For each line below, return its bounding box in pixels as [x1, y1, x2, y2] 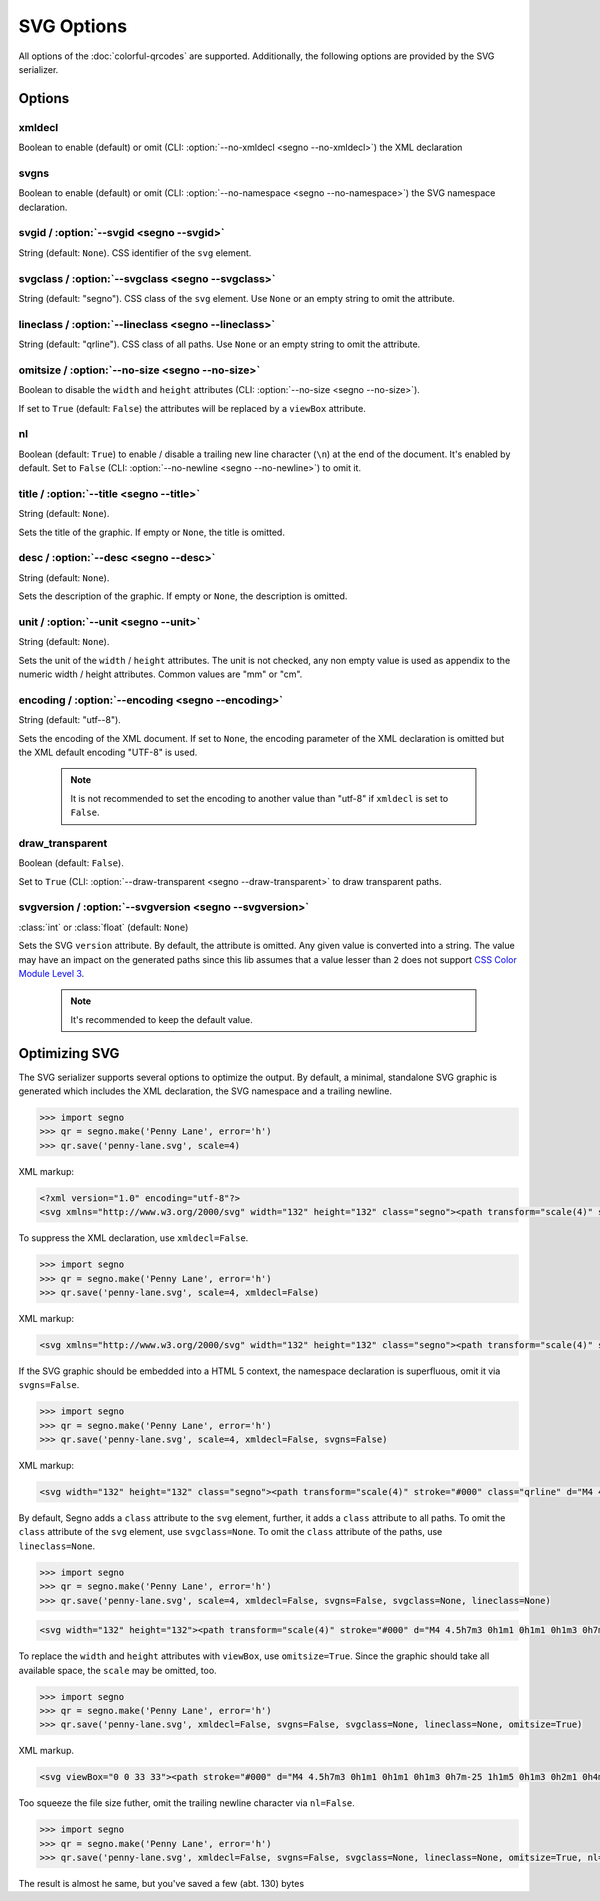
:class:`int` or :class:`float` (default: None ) [18, 921, 189, 933]
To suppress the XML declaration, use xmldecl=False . [18, 1232, 249, 1244]
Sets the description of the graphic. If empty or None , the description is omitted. [18, 590, 348, 602]
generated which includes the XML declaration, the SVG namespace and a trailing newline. [18, 1085, 393, 1097]
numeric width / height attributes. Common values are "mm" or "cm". [18, 668, 303, 680]
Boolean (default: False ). [18, 857, 124, 869]
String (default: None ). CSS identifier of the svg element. [18, 246, 252, 259]
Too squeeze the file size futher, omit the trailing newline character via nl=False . [18, 1797, 355, 1809]
